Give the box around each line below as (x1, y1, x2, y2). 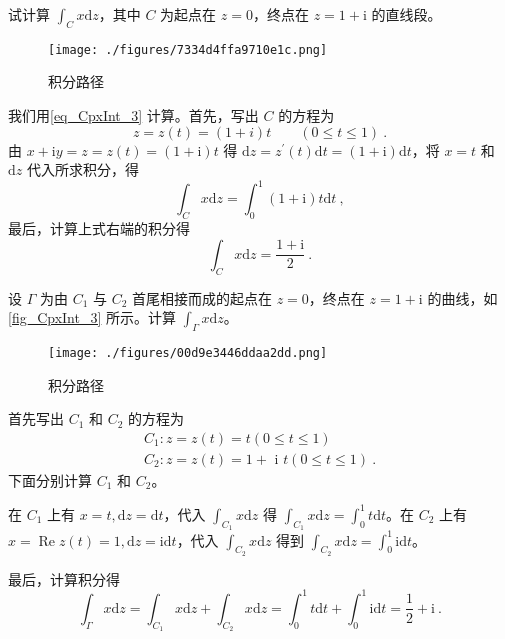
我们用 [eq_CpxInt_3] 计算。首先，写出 (8, 105, 259, 126)
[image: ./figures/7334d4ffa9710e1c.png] (48, 42, 328, 57)
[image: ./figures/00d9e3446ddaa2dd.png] (48, 345, 328, 360)
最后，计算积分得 (8, 568, 120, 589)
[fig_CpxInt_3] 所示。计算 (8, 307, 177, 328)
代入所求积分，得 (26, 159, 139, 180)
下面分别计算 (8, 469, 92, 490)
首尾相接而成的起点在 (132, 287, 273, 308)
